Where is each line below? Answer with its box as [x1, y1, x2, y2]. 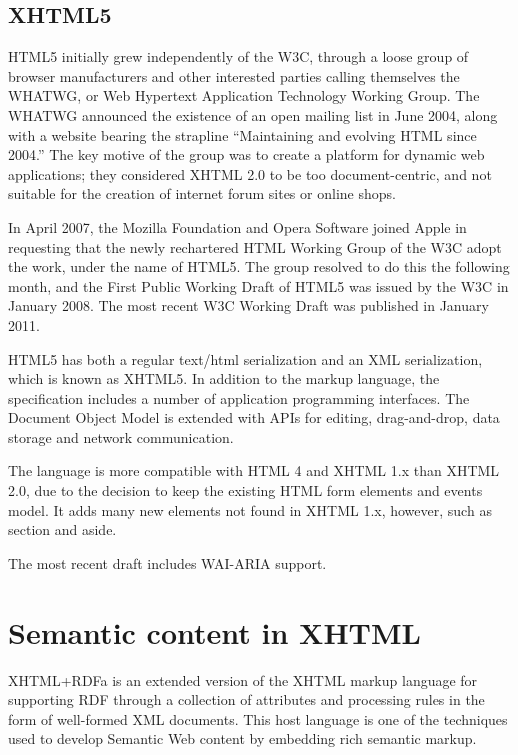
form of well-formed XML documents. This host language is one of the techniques [8, 708, 508, 729]
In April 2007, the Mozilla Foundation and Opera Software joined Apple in [8, 216, 467, 237]
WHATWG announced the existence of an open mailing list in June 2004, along [8, 104, 498, 125]
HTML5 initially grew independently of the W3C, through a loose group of [8, 46, 469, 67]
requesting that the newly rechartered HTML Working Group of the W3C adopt [8, 236, 502, 257]
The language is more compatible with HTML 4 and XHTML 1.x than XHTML [8, 460, 500, 481]
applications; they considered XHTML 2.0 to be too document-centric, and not [8, 163, 492, 184]
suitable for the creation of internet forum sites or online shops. [8, 183, 396, 204]
